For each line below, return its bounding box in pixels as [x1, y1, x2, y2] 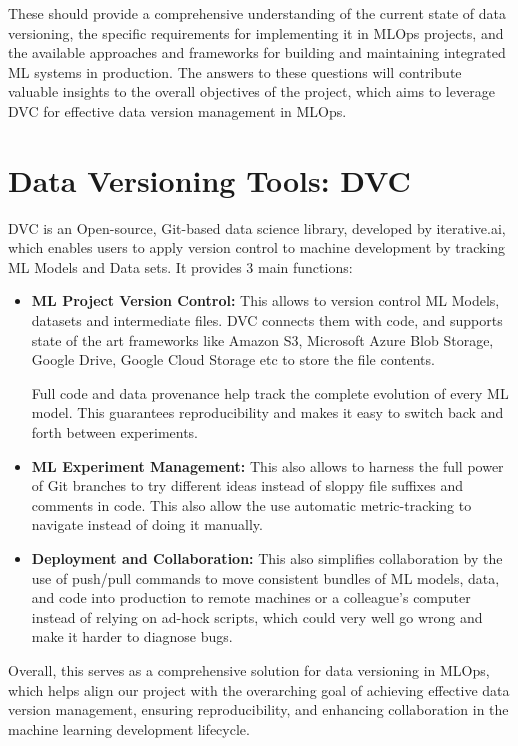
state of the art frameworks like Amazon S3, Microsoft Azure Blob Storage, [31, 329, 494, 350]
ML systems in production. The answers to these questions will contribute [8, 61, 462, 82]
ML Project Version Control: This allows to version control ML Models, [31, 290, 500, 311]
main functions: [258, 256, 353, 277]
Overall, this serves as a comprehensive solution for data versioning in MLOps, [8, 659, 490, 680]
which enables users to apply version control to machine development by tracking [8, 237, 506, 258]
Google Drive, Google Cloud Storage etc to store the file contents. [31, 349, 435, 370]
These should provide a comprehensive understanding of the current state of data [8, 3, 506, 23]
